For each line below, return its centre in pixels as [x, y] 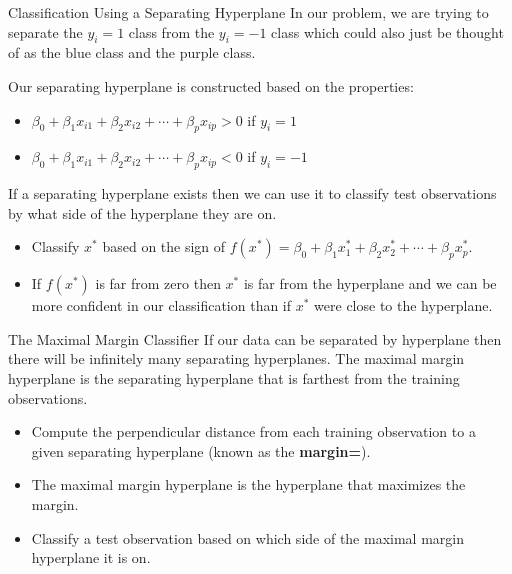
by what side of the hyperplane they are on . [142, 212]
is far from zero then [158, 283]
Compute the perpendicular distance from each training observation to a [253, 431]
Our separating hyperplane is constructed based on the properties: [211, 85]
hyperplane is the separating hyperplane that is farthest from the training [234, 377]
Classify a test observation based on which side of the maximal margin [247, 537]
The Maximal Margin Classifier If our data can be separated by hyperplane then [255, 338]
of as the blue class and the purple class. [132, 52]
